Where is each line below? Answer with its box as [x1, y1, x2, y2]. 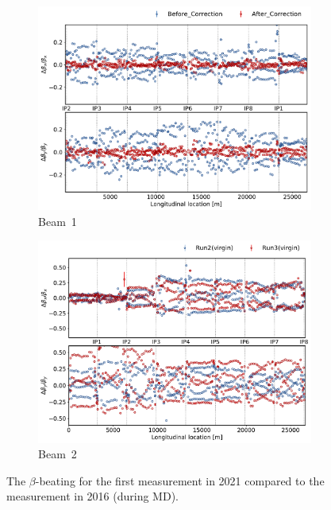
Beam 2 [38, 446, 77, 462]
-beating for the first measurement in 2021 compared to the [35, 472, 325, 489]
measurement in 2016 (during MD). [6, 488, 179, 504]
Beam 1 [38, 212, 77, 229]
